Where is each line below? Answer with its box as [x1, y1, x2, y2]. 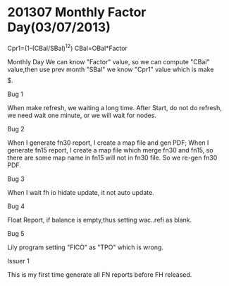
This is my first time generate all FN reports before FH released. [7, 270, 192, 279]
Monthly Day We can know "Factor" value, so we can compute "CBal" [7, 57, 210, 66]
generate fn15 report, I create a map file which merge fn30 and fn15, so [7, 145, 213, 154]
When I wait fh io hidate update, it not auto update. [7, 188, 154, 196]
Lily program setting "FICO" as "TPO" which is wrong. [7, 243, 164, 251]
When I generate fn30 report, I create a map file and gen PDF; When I [7, 138, 209, 147]
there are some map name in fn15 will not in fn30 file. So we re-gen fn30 [7, 153, 218, 162]
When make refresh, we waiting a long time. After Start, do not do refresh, [7, 103, 222, 112]
